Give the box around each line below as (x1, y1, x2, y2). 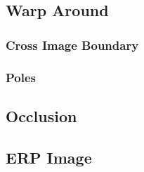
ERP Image (6, 146, 92, 168)
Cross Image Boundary (6, 36, 139, 53)
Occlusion (6, 105, 77, 126)
